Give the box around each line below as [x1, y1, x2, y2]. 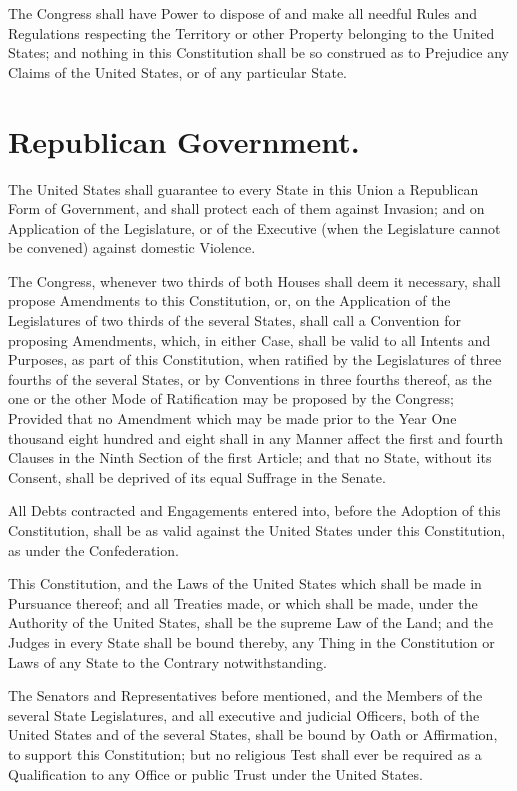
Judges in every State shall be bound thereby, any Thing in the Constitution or [8, 631, 495, 652]
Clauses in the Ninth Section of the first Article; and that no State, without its [8, 447, 492, 468]
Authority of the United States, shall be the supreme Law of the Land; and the [8, 612, 493, 633]
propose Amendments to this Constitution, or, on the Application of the [8, 290, 451, 311]
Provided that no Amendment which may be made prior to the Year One [8, 408, 457, 429]
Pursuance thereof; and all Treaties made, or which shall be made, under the [8, 592, 478, 613]
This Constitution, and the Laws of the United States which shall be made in [8, 573, 482, 594]
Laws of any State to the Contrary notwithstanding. [8, 651, 327, 672]
